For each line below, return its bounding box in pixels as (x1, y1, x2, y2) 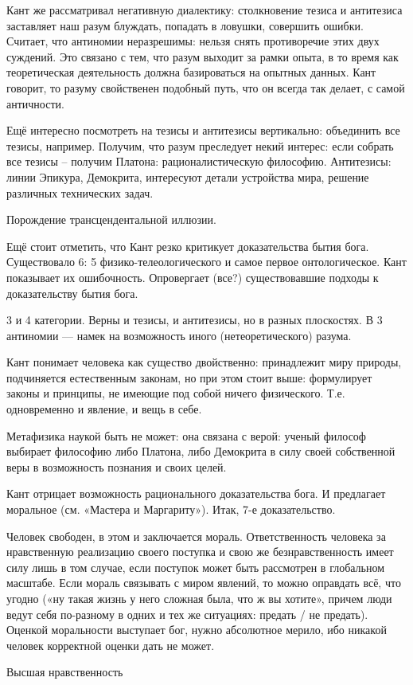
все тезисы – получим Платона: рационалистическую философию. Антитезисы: (6, 153, 392, 170)
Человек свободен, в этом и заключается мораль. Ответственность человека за (6, 527, 386, 544)
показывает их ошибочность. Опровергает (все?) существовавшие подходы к (6, 268, 379, 285)
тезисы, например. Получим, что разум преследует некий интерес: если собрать (6, 137, 394, 154)
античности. (6, 95, 64, 112)
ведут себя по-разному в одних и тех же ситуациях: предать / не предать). (6, 605, 368, 622)
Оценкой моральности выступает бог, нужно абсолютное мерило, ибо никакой (6, 621, 387, 638)
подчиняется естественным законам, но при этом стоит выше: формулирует (6, 369, 372, 386)
